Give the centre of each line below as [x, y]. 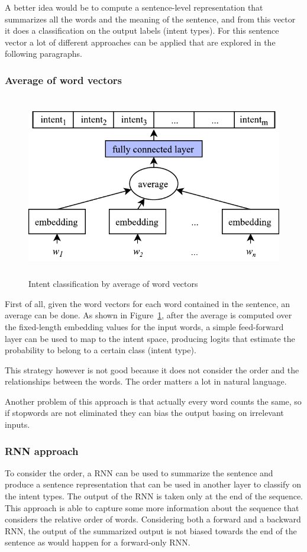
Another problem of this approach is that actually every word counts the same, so [153, 401]
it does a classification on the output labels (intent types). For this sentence [142, 30]
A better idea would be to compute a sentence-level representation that [134, 7]
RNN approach [42, 451]
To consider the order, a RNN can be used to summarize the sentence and [139, 472]
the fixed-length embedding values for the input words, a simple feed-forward [144, 326]
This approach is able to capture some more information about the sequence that [152, 507]
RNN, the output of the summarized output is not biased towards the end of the [151, 530]
